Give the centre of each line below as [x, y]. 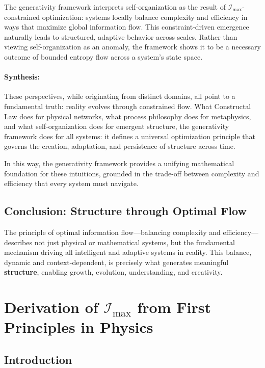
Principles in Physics [79, 327]
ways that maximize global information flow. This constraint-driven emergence [127, 27]
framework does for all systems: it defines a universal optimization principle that [130, 136]
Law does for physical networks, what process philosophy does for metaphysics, [128, 116]
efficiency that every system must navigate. [71, 183]
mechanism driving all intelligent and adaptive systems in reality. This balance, [128, 252]
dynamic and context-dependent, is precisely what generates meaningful [116, 262]
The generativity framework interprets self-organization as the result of [115, 7]
